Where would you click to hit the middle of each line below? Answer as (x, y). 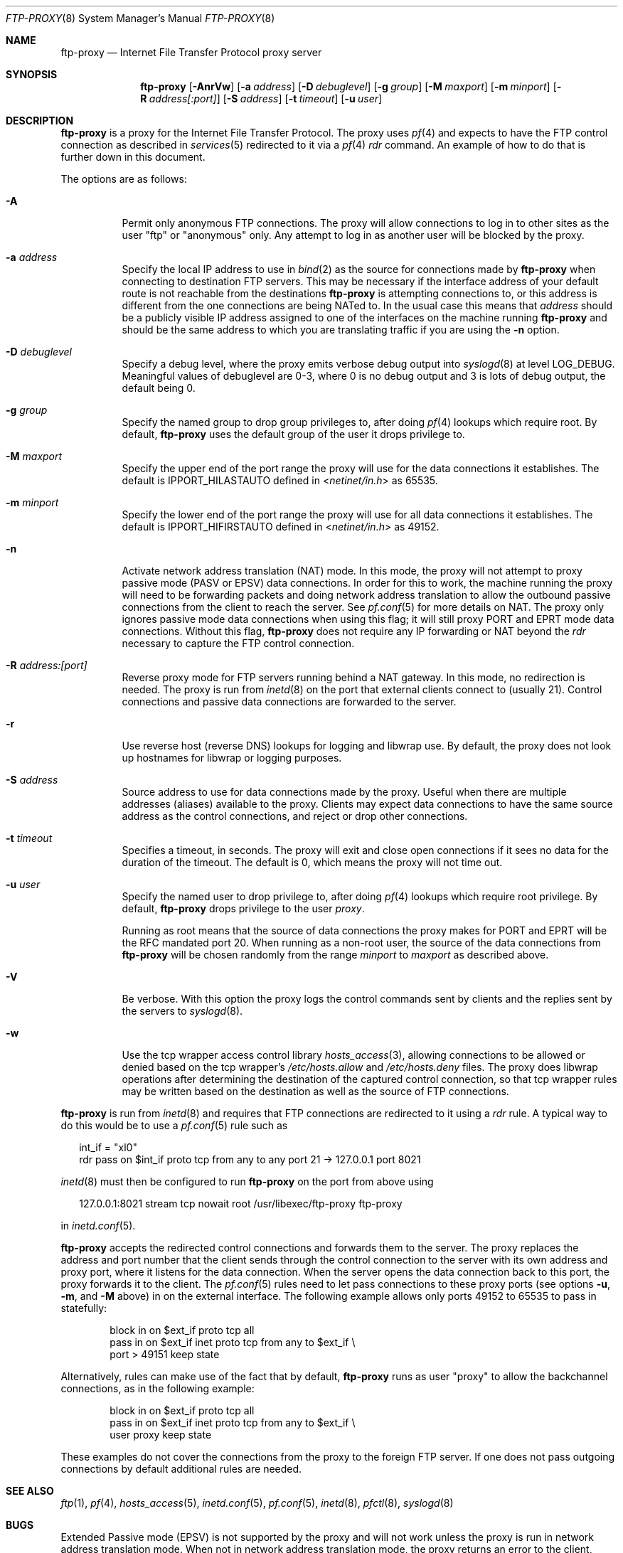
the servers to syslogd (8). (182, 1011)
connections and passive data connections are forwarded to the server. (289, 701)
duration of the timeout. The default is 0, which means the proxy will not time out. (312, 862)
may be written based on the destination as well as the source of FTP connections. (315, 1091)
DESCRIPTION (40, 121)
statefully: (84, 1308)
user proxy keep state (161, 1435)
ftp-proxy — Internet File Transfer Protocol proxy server (191, 52)
